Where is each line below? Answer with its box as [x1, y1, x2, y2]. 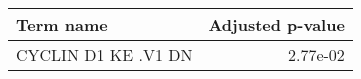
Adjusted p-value [208, 13, 345, 36]
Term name [16, 13, 108, 36]
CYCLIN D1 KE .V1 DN [16, 43, 193, 66]
